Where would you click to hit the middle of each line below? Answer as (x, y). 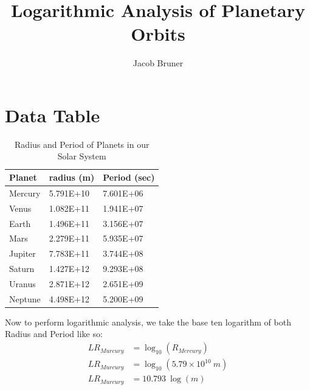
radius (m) (72, 177)
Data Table (53, 115)
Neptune (25, 298)
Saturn (22, 269)
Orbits (158, 34)
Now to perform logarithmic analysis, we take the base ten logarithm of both (148, 322)
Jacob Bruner (158, 63)
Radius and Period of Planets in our (82, 144)
